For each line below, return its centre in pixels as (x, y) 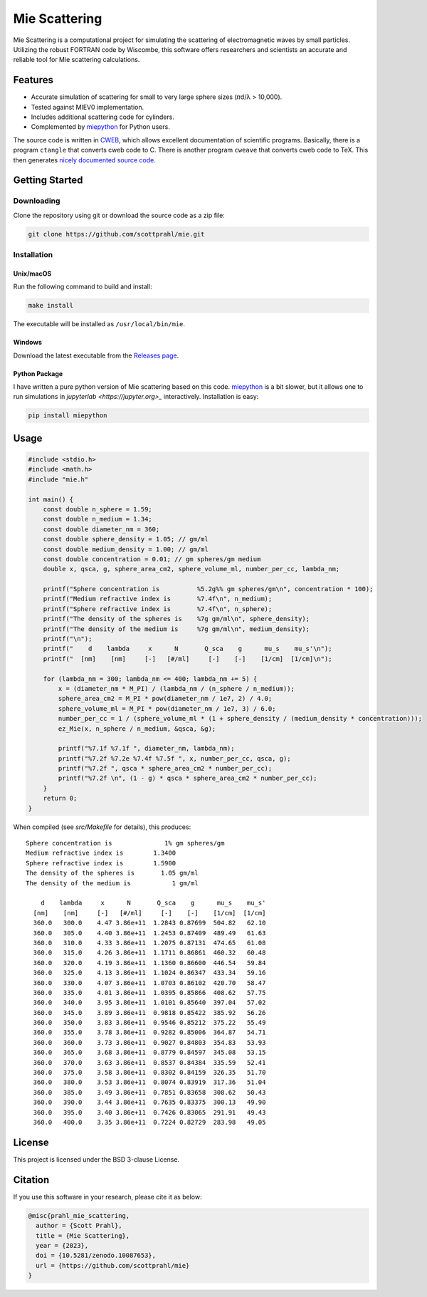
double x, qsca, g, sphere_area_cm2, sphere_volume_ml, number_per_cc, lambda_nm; (191, 569)
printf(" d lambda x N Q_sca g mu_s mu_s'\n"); (188, 649)
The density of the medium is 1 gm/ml (112, 883)
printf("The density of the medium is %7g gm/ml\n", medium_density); (176, 629)
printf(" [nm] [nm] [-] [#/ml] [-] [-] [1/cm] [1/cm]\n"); (188, 658)
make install (51, 306)
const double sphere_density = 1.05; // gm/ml (126, 539)
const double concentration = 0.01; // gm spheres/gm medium (152, 559)
